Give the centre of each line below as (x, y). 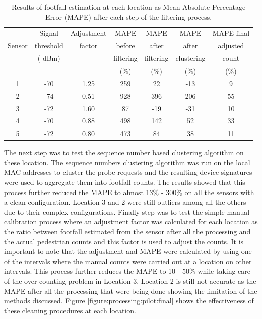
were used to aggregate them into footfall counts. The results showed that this (125, 182)
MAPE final (231, 33)
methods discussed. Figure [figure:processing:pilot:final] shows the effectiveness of (129, 301)
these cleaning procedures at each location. (70, 310)
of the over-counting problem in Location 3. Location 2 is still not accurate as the (130, 281)
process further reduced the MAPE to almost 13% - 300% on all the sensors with (129, 192)
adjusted (231, 46)
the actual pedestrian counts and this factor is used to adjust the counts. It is (124, 241)
